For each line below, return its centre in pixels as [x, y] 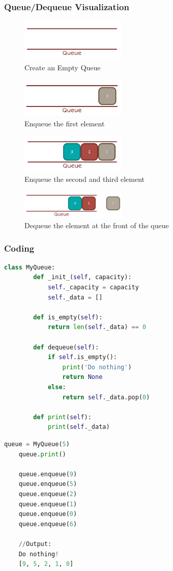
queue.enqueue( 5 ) [48, 484]
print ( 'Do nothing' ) [97, 367]
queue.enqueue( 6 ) [48, 524]
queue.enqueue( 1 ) [48, 504]
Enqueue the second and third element [84, 179]
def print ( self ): [62, 417]
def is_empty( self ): [68, 317]
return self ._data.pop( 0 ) [106, 397]
